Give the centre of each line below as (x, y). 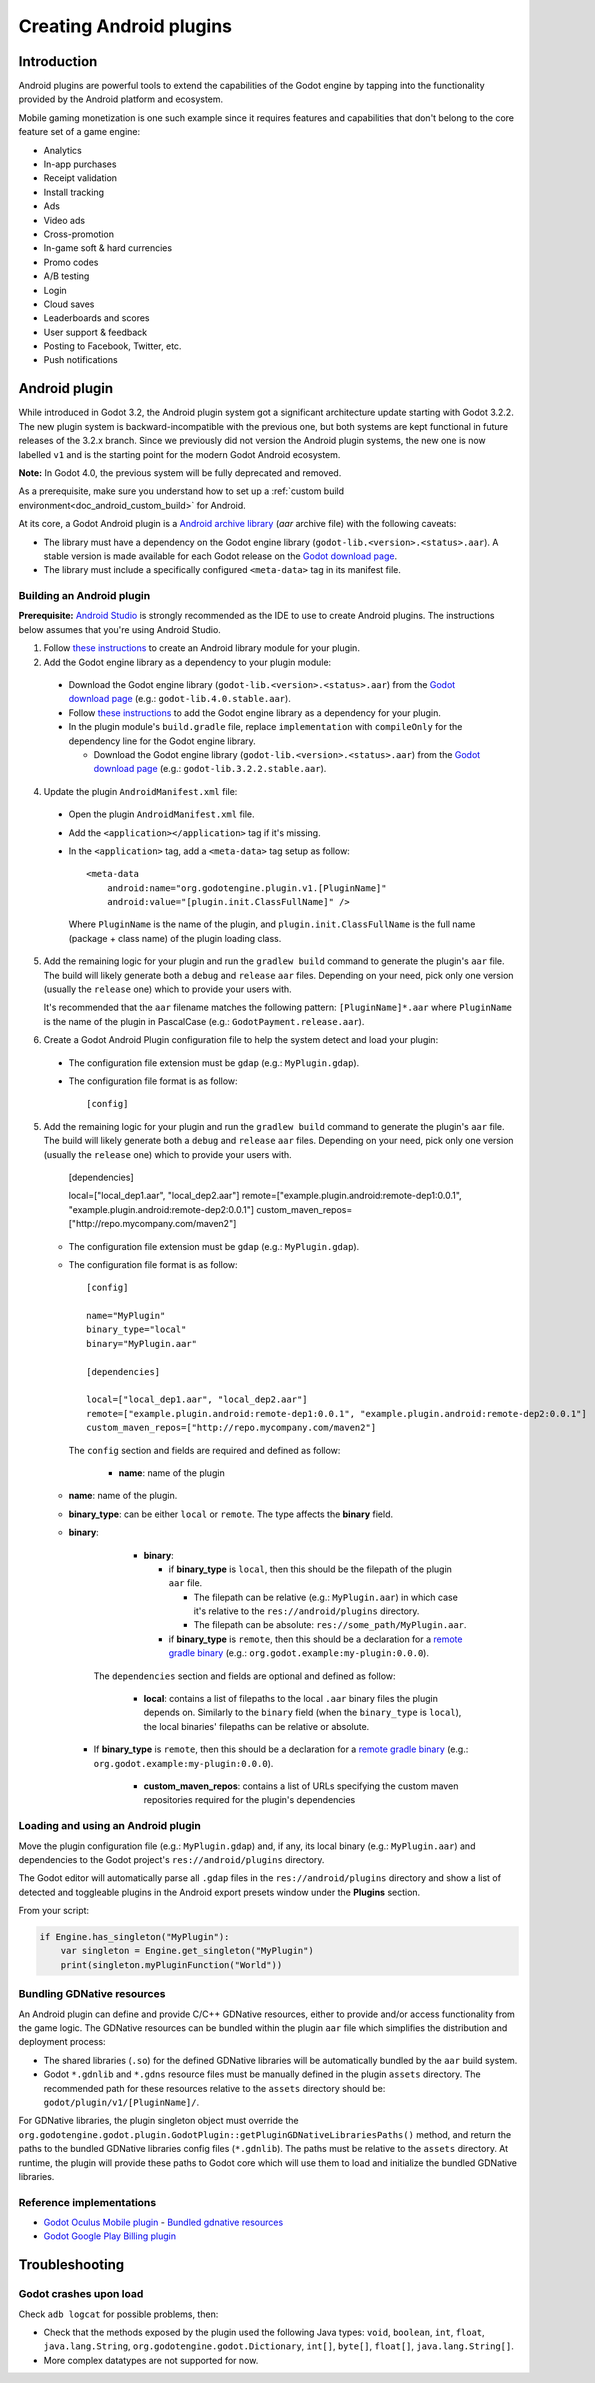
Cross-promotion (79, 234)
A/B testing (66, 276)
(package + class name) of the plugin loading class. (175, 938)
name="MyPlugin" (126, 1316)
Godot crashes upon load (81, 2294)
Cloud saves (69, 304)
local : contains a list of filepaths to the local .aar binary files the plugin (291, 1699)
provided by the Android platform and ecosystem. (121, 99)
